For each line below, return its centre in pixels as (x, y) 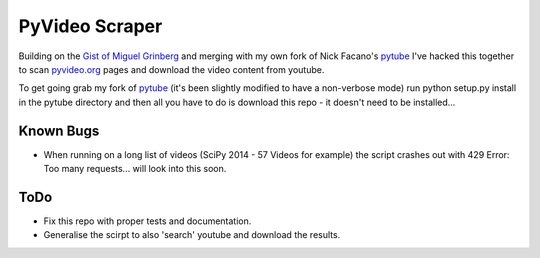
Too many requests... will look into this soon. (135, 169)
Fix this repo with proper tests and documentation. (147, 221)
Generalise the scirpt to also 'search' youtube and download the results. (192, 235)
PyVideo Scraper (90, 26)
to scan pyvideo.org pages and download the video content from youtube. (171, 69)
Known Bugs (59, 130)
